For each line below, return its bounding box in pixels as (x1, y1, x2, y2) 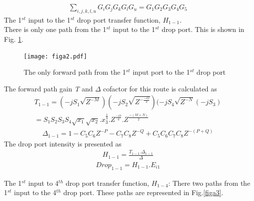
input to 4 (28, 177, 59, 188)
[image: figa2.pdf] (24, 53, 87, 60)
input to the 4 (14, 187, 57, 198)
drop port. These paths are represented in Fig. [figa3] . (63, 187, 223, 198)
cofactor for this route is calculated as (103, 83, 217, 93)
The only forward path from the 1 (24, 67, 126, 77)
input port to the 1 (132, 67, 190, 77)
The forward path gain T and (4, 83, 93, 93)
